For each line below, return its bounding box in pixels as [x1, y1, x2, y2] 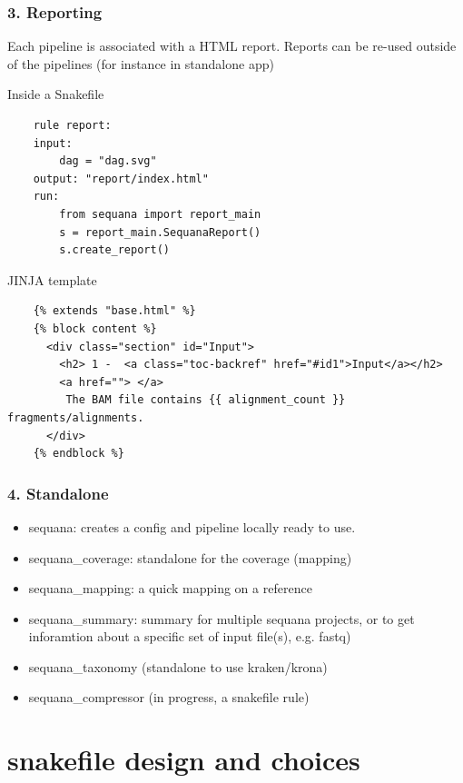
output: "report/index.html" [33, 172, 209, 185]
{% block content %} [33, 322, 157, 335]
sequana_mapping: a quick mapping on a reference [28, 579, 312, 598]
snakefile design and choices [7, 741, 360, 778]
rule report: [33, 119, 112, 132]
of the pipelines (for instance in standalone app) [7, 54, 274, 73]
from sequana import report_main [59, 207, 261, 221]
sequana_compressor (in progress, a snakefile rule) [28, 688, 310, 707]
